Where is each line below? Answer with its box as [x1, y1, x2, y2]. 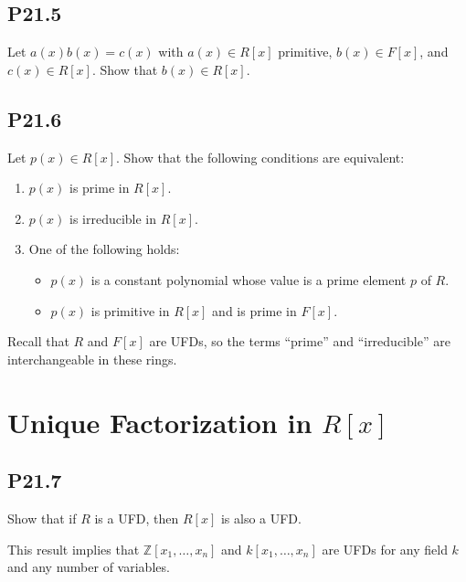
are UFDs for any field [322, 539, 448, 558]
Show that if [7, 508, 77, 527]
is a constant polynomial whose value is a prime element [90, 270, 407, 289]
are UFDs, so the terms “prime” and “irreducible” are [149, 332, 450, 351]
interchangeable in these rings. [7, 349, 177, 368]
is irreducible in [69, 208, 157, 228]
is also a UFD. [220, 508, 302, 527]
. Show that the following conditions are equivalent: [116, 147, 405, 166]
